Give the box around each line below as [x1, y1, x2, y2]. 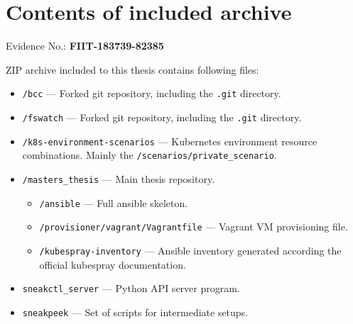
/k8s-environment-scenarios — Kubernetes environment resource [22, 133, 317, 148]
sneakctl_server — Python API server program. [22, 281, 240, 296]
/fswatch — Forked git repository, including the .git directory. [22, 109, 302, 124]
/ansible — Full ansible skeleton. [39, 195, 188, 210]
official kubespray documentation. [39, 257, 186, 272]
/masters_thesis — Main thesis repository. [22, 171, 215, 186]
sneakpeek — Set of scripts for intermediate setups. [22, 304, 249, 319]
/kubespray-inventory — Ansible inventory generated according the [39, 242, 342, 257]
